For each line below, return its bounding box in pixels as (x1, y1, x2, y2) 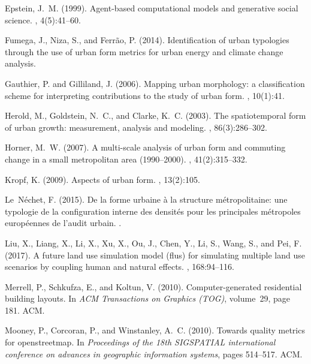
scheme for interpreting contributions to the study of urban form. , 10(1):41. (5, 89, 285, 101)
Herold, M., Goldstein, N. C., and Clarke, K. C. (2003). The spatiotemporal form (5, 109, 306, 122)
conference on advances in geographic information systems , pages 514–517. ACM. (5, 347, 303, 360)
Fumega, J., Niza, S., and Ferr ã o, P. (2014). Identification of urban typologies (5, 34, 289, 46)
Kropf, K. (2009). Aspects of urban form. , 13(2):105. (5, 173, 200, 185)
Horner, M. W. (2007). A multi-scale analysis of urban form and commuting (5, 141, 286, 154)
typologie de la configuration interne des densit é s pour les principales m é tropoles (5, 204, 301, 217)
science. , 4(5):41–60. (5, 13, 81, 26)
